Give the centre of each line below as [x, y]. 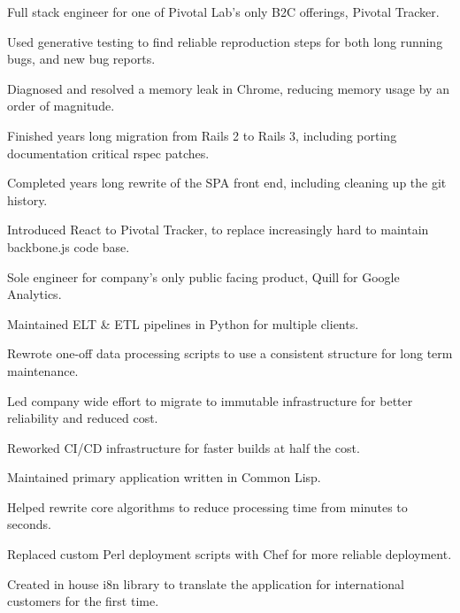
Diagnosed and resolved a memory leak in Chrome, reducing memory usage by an [228, 88]
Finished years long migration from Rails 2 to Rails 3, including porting [202, 135]
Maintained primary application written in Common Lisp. [164, 477]
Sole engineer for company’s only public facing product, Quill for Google [203, 276]
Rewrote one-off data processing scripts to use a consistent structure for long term [230, 353]
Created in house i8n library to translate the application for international [206, 583]
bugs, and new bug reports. [81, 59]
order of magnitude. [61, 106]
